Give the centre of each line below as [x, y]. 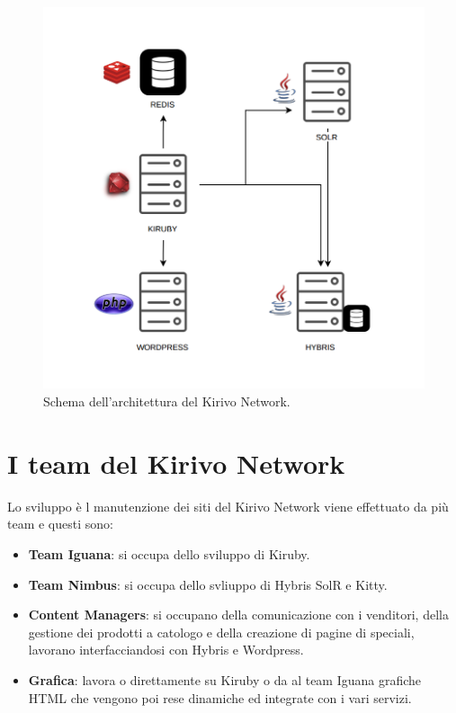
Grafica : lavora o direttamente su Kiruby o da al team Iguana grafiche [225, 679]
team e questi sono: [60, 524]
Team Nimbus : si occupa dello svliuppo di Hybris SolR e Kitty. [208, 584]
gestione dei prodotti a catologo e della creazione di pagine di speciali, [221, 632]
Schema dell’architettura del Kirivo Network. [167, 401]
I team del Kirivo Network [176, 463]
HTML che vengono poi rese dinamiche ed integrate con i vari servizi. [220, 697]
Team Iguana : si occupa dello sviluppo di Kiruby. [169, 553]
